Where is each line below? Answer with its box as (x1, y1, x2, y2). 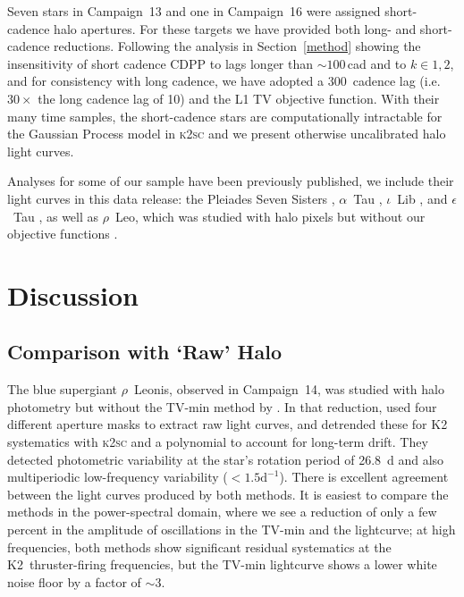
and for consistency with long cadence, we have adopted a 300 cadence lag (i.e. (7, 71, 441, 90)
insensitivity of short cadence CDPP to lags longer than (7, 54, 314, 72)
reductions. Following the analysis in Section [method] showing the (54, 37, 421, 55)
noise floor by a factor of (7, 572, 141, 591)
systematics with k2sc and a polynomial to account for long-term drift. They (7, 433, 428, 451)
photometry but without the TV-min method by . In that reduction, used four (7, 397, 437, 416)
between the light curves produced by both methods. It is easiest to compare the (7, 484, 449, 503)
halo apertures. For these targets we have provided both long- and (54, 19, 417, 38)
